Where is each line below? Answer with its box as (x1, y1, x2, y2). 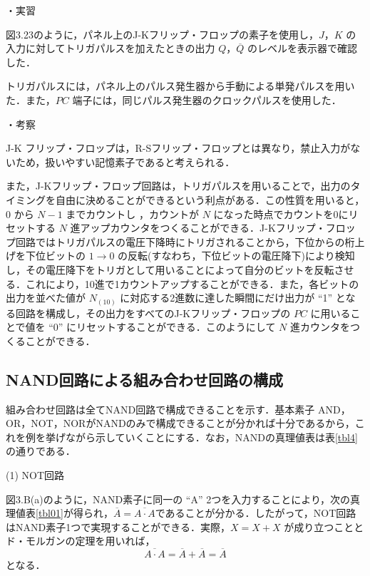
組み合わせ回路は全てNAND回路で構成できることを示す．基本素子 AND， (6, 401, 351, 416)
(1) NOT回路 (6, 467, 65, 482)
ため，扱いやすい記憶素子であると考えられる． (15, 154, 235, 169)
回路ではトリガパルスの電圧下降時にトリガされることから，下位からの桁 (15, 234, 355, 249)
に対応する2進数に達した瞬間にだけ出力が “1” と (120, 290, 346, 305)
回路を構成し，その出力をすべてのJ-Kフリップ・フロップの (15, 305, 291, 320)
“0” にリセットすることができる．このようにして (48, 319, 276, 334)
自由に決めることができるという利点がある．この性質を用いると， (55, 192, 365, 207)
